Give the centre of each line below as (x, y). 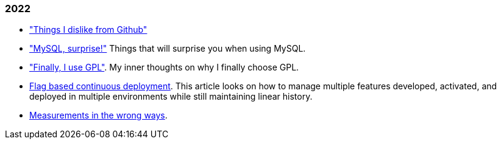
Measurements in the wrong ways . (98, 115)
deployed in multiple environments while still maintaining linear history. (171, 97)
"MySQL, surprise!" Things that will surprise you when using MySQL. (168, 49)
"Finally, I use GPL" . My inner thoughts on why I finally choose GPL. (164, 67)
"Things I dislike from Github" (88, 30)
